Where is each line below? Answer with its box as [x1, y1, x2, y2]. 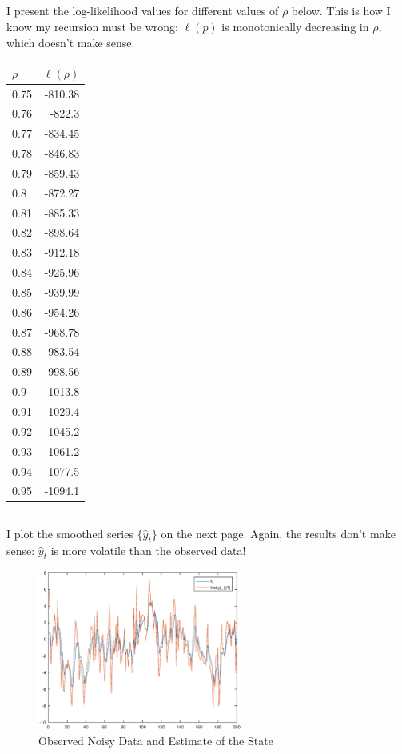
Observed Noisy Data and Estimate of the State [38, 732, 273, 749]
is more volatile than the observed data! [50, 541, 246, 558]
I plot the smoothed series [6, 525, 133, 541]
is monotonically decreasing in [221, 18, 369, 34]
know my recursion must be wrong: [6, 18, 178, 34]
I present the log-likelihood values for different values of [6, 2, 279, 19]
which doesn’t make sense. [6, 34, 135, 50]
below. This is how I [291, 2, 391, 19]
